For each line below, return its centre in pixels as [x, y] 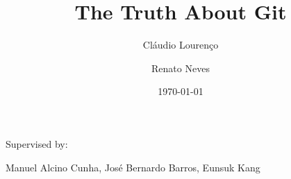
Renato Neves [181, 68]
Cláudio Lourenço [181, 45]
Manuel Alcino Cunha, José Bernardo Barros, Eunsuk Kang [133, 167]
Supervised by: [37, 143]
